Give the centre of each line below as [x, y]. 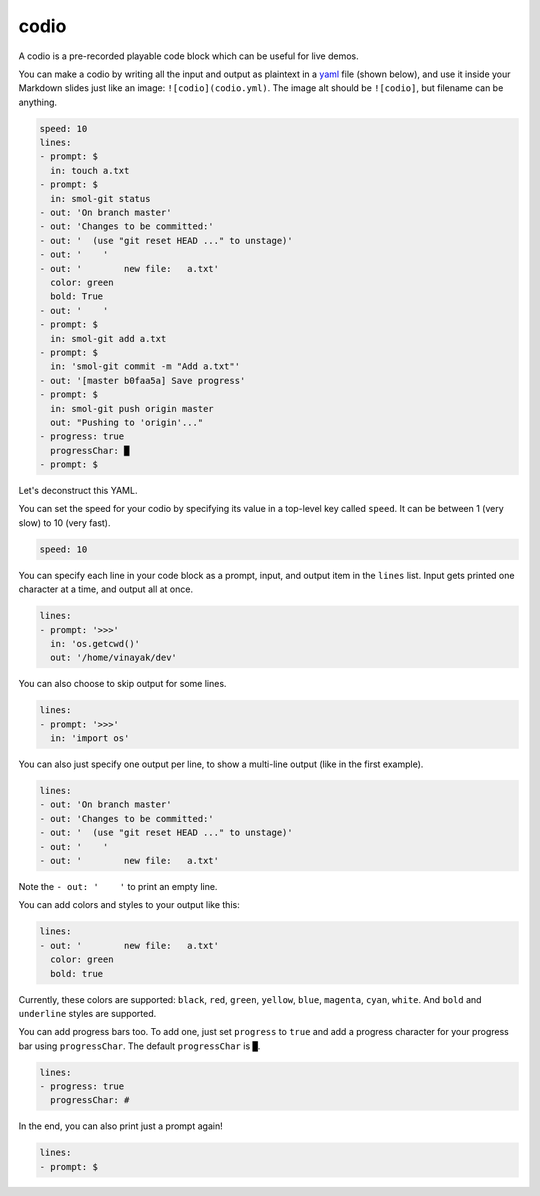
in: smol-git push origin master [132, 408]
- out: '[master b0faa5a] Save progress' [142, 380]
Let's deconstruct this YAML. [78, 491]
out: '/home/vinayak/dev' [113, 658]
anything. [38, 102]
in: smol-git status [100, 198]
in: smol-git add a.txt [108, 338]
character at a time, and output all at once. [106, 589]
